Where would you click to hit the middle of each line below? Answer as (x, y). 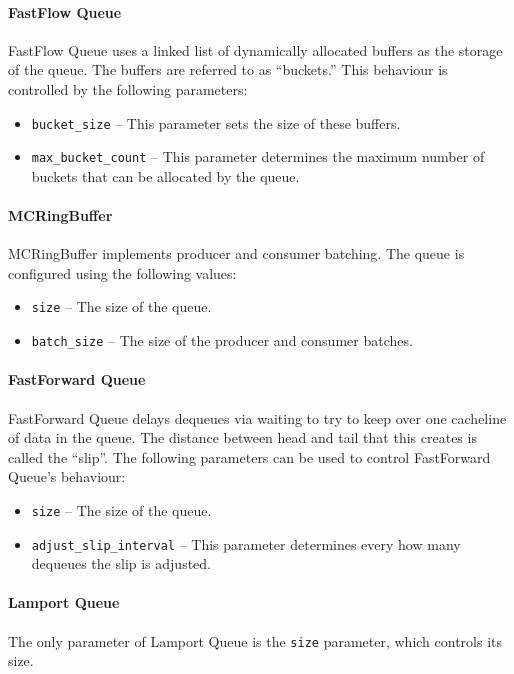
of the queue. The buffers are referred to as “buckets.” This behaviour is (228, 69)
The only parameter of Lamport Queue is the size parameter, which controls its (255, 640)
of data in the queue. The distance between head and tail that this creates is (242, 437)
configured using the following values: (122, 272)
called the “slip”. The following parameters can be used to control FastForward (249, 456)
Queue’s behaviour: (67, 476)
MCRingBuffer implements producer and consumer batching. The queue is (236, 253)
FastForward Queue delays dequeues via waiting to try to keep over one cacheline (257, 417)
